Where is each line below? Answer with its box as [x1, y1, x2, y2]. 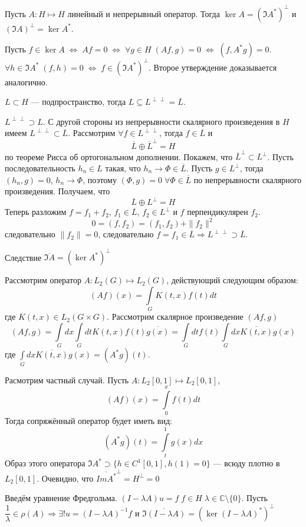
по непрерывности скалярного [193, 173, 302, 185]
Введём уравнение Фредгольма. [5, 492, 117, 504]
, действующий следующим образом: [166, 274, 298, 286]
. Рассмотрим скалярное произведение [107, 310, 244, 323]
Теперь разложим [5, 206, 67, 218]
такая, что [105, 162, 141, 174]
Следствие [5, 251, 42, 263]
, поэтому [83, 173, 117, 185]
